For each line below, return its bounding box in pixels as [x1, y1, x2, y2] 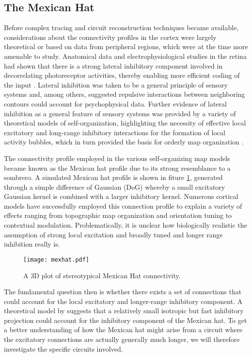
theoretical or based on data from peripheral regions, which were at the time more [4, 41, 248, 52]
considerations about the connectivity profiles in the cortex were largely [4, 32, 217, 42]
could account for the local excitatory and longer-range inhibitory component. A [4, 296, 243, 306]
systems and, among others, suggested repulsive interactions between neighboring [4, 89, 245, 99]
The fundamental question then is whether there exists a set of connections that [4, 286, 242, 297]
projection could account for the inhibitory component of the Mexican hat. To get [4, 315, 247, 325]
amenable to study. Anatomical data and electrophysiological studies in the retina [4, 51, 247, 61]
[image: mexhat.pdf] [23, 256, 90, 263]
